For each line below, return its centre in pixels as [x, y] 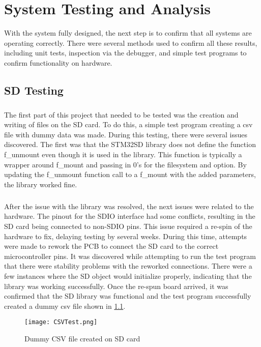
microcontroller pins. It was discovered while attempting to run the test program [130, 256]
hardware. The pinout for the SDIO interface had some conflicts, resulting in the [130, 216]
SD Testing [34, 90]
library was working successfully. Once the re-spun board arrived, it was [116, 286]
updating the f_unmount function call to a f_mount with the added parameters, [130, 174]
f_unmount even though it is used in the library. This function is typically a [123, 154]
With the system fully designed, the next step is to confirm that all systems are [128, 33]
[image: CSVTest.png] [61, 322]
